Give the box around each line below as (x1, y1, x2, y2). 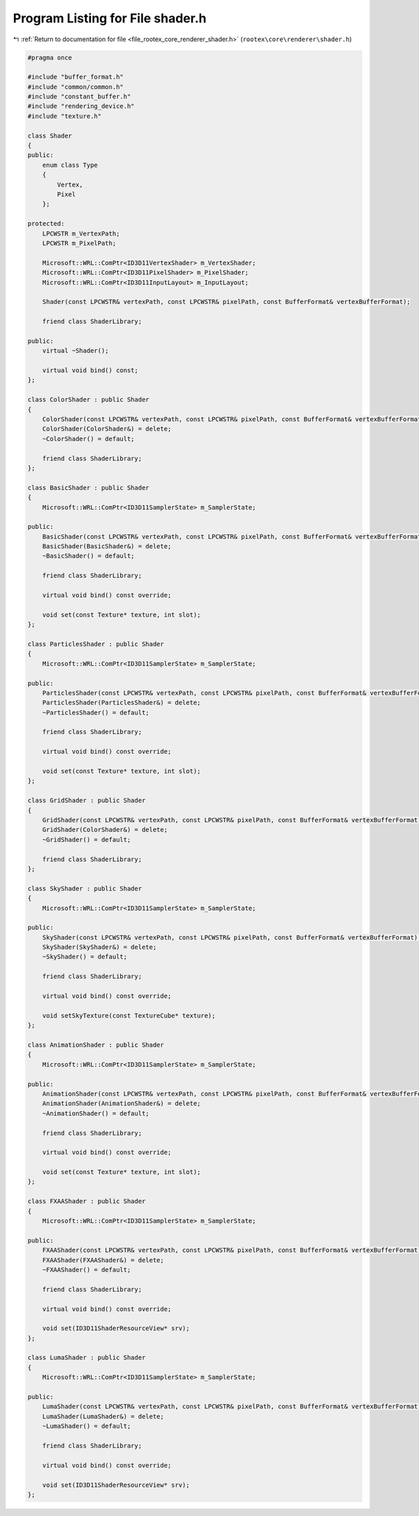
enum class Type (42, 161, 98, 169)
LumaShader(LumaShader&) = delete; (42, 1412, 164, 1420)
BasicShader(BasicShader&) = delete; (42, 542, 172, 551)
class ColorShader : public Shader (27, 395, 149, 404)
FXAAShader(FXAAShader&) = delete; (42, 1256, 164, 1264)
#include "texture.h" (27, 112, 102, 120)
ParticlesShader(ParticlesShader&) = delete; (42, 699, 201, 707)
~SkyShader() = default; (42, 953, 128, 961)
